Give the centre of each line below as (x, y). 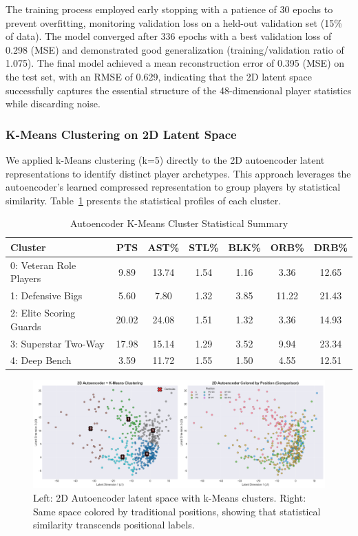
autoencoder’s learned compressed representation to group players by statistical (173, 187)
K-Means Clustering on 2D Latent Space (121, 134)
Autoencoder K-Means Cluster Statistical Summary (179, 223)
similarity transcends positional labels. (114, 525)
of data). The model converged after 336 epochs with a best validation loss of (169, 36)
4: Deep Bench (41, 360)
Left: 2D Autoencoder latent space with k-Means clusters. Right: (170, 497)
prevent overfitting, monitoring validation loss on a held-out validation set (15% (174, 22)
